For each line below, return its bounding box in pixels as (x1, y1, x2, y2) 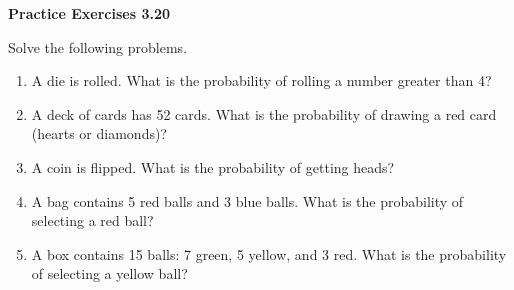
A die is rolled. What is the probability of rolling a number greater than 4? (31, 70, 492, 91)
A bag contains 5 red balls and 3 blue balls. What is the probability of (31, 190, 464, 211)
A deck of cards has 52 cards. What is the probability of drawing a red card (31, 103, 497, 124)
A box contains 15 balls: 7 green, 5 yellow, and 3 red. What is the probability (31, 243, 507, 264)
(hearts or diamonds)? (31, 123, 167, 144)
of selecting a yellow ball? (31, 263, 188, 284)
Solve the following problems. (8, 36, 188, 57)
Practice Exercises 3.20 (8, 3, 171, 23)
